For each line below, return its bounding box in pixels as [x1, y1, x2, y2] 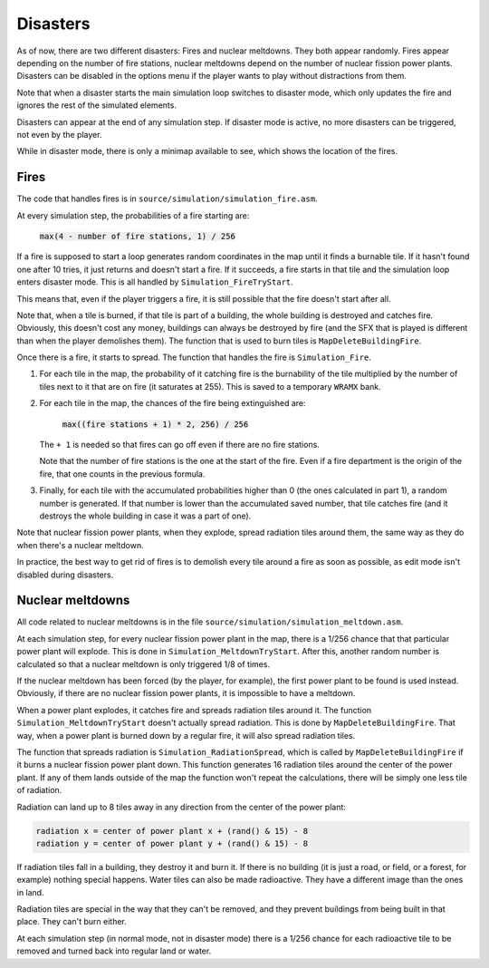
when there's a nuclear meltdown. [16, 539, 144, 550]
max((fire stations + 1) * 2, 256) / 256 [62, 419, 249, 430]
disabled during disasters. [16, 569, 114, 580]
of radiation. [16, 785, 62, 796]
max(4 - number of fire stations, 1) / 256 [39, 231, 235, 241]
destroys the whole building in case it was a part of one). [39, 510, 252, 521]
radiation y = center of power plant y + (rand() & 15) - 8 [35, 838, 309, 848]
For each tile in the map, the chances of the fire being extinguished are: [39, 398, 307, 409]
